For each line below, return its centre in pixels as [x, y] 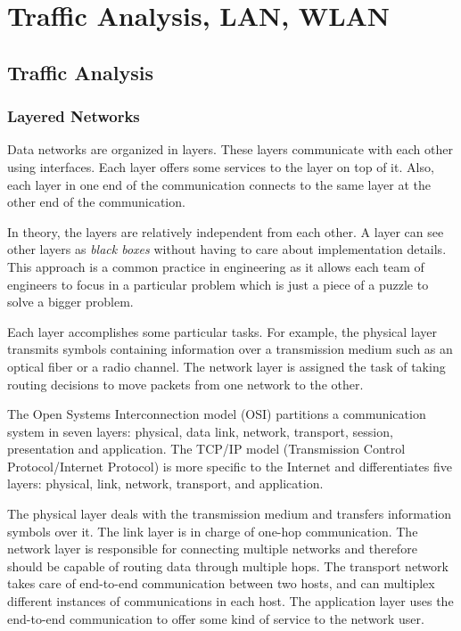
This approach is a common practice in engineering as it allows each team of [216, 266]
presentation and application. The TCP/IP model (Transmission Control [206, 449]
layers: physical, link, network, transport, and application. [165, 483]
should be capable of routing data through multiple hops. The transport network [228, 565]
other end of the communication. [96, 202]
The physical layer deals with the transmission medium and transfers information [230, 514]
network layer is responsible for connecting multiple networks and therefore [212, 549]
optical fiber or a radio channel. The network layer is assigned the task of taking [226, 366]
